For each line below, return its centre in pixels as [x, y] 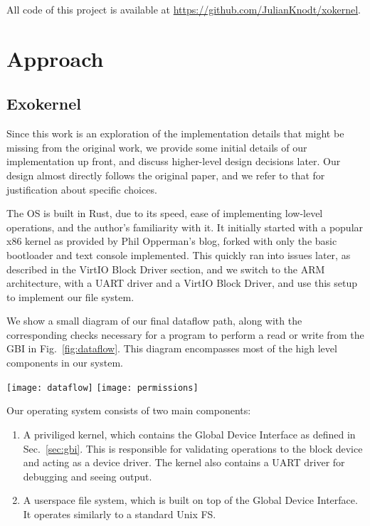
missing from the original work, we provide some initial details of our [157, 147]
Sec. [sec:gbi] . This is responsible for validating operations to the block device [193, 448]
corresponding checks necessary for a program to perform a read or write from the [185, 334]
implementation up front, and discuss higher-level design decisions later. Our [174, 161]
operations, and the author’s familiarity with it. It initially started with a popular [185, 227]
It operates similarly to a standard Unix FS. [120, 514]
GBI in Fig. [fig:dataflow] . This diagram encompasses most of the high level [172, 348]
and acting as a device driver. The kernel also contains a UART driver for [184, 462]
